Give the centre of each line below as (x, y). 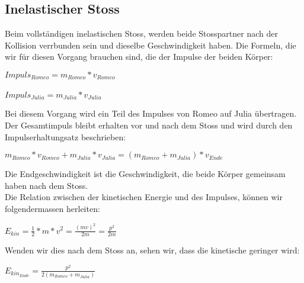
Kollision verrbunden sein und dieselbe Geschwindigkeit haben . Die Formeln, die (151, 45)
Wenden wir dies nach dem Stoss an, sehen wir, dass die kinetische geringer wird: (152, 250)
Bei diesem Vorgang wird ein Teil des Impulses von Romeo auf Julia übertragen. (151, 113)
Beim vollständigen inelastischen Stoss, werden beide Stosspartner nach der (141, 33)
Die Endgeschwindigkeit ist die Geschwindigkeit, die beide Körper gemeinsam (145, 174)
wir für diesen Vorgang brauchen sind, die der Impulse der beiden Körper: (139, 57)
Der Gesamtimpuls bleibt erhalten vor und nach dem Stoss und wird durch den (149, 125)
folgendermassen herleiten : (52, 209)
